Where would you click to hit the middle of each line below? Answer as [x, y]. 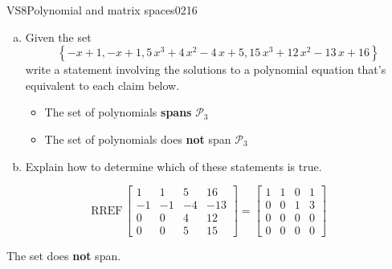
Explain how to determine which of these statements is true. [174, 166]
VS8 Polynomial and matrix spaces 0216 [102, 10]
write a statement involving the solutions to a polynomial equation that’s [206, 69]
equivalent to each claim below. [102, 85]
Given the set [58, 37]
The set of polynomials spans [118, 112]
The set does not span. [64, 256]
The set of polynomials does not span [138, 139]
